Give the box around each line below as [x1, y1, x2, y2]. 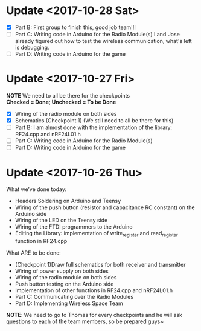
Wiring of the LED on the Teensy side [14, 216, 108, 224]
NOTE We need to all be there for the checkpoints [6, 92, 130, 99]
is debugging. [14, 44, 49, 52]
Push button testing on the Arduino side [14, 280, 114, 288]
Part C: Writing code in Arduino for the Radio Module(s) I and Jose [14, 31, 180, 38]
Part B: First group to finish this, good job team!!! [14, 24, 136, 31]
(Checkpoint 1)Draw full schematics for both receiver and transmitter [14, 261, 186, 269]
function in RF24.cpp [14, 238, 68, 245]
